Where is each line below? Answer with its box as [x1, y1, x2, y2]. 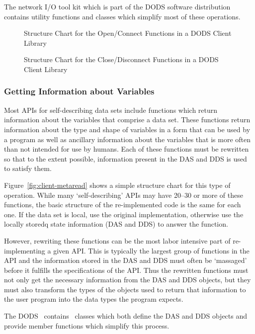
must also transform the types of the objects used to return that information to [4, 284, 246, 294]
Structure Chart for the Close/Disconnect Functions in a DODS [24, 54, 219, 65]
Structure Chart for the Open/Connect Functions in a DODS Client [24, 28, 232, 38]
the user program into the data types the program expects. [4, 294, 183, 304]
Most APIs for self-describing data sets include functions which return [4, 104, 218, 115]
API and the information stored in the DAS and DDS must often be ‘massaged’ [4, 255, 247, 265]
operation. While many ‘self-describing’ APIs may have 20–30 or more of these [4, 189, 243, 200]
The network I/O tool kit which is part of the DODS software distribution [4, 1, 231, 11]
